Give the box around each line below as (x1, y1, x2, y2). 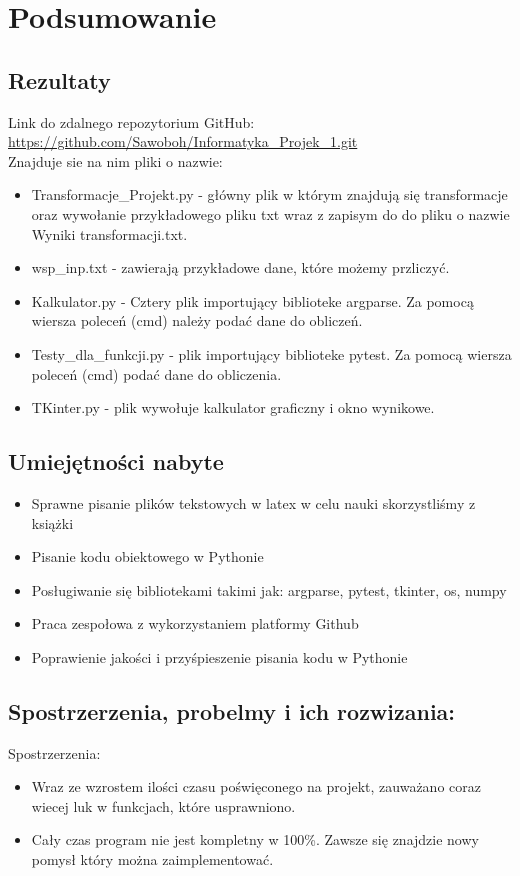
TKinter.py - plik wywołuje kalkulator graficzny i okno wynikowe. (31, 397, 435, 418)
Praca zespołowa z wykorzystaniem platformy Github (31, 613, 359, 634)
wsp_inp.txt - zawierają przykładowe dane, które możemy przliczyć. (31, 257, 450, 278)
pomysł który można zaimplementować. (31, 849, 274, 870)
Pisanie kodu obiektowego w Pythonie (31, 546, 264, 567)
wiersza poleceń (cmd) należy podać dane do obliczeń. (31, 310, 363, 331)
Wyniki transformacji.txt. (31, 223, 188, 244)
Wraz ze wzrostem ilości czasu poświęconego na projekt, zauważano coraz (31, 776, 481, 797)
